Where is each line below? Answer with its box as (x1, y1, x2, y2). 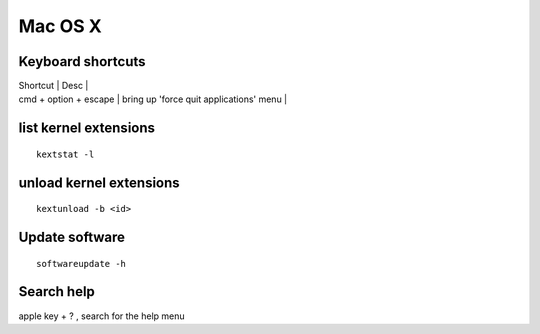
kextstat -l (36, 148, 95, 160)
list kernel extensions (18, 120, 155, 137)
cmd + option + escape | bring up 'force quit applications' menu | (18, 93, 288, 105)
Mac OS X (18, 15, 102, 37)
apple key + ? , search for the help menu (18, 310, 185, 322)
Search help (18, 283, 95, 300)
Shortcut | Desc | (18, 80, 89, 92)
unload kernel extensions (18, 174, 180, 191)
